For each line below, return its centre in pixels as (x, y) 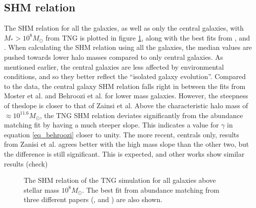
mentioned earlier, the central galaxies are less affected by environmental (114, 66)
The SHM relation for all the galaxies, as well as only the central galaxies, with (124, 28)
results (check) (26, 163)
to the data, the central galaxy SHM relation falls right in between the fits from (125, 86)
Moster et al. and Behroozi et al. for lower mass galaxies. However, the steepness (126, 96)
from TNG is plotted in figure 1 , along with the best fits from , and (148, 37)
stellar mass (42, 189)
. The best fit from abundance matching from (151, 189)
